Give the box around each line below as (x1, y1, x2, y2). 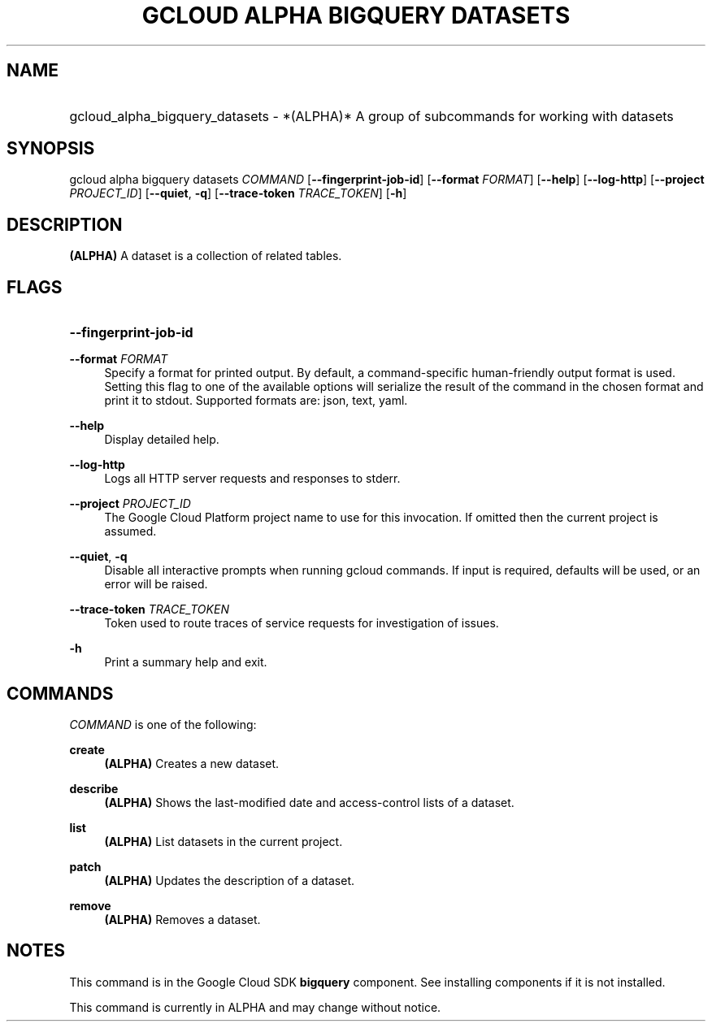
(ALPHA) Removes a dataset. (104, 912, 261, 926)
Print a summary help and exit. (104, 655, 267, 670)
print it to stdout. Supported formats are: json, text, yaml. (104, 393, 408, 408)
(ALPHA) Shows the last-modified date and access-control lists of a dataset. (104, 795, 514, 809)
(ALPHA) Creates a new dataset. (104, 756, 280, 770)
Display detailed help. (104, 432, 219, 447)
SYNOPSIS (7, 138, 95, 159)
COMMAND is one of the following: (69, 717, 257, 731)
